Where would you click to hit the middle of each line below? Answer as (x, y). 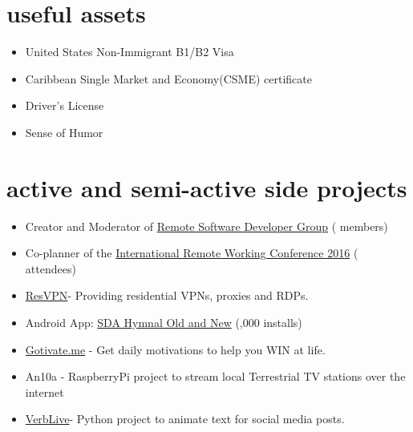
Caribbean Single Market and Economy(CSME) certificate (168, 78)
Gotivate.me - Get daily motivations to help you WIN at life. (175, 349)
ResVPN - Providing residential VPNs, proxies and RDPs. (167, 295)
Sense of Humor (64, 132)
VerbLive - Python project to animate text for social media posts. (185, 419)
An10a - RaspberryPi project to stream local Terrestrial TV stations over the (215, 376)
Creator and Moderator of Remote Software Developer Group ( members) (206, 226)
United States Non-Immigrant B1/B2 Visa (130, 52)
